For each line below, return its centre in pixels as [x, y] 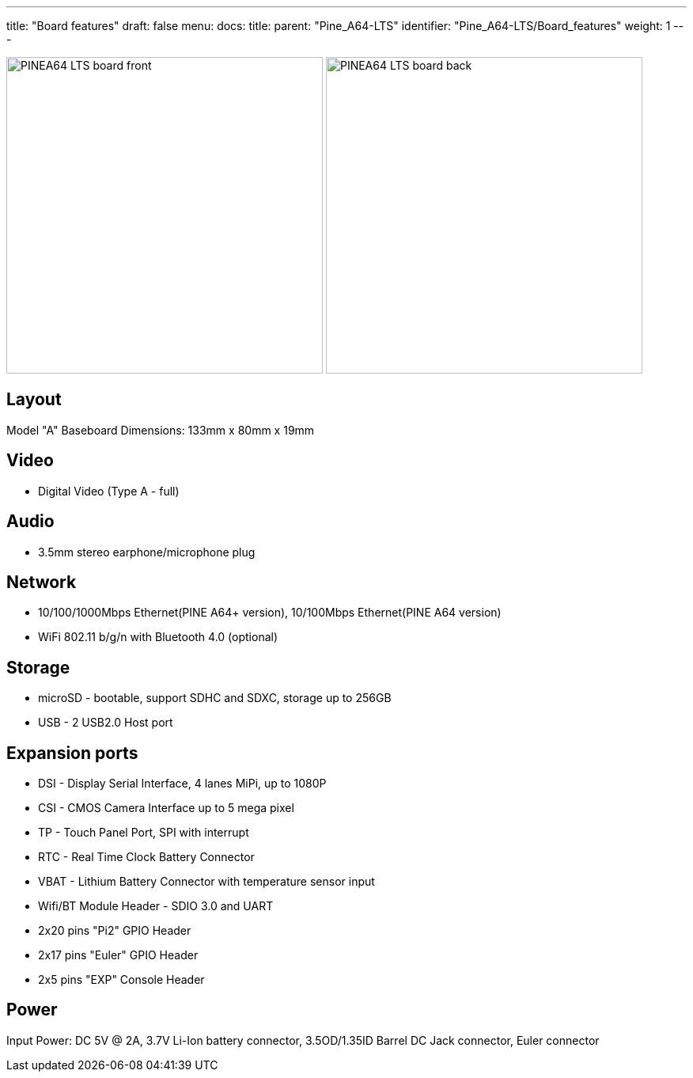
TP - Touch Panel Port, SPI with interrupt [144, 833]
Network [42, 582]
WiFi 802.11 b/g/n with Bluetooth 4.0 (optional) [158, 637]
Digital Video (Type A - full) [109, 491]
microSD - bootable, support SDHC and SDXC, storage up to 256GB [215, 698]
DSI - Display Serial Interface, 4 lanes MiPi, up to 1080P [182, 784]
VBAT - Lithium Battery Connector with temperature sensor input [206, 882]
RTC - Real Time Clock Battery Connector [146, 857]
